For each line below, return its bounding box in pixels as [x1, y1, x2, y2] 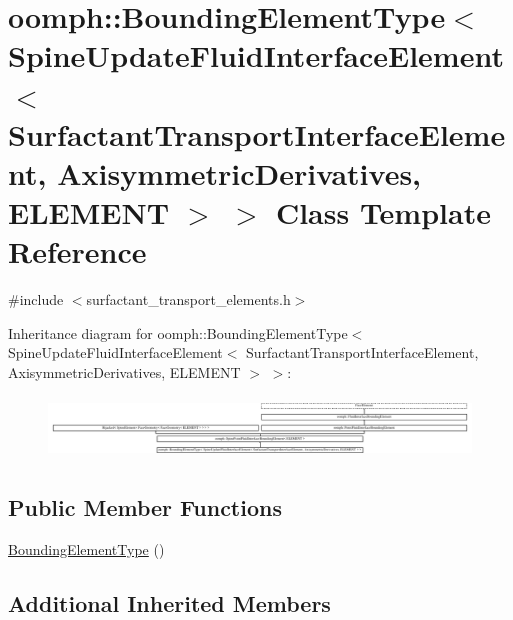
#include [8, 289, 64, 310]
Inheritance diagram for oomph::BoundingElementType [8, 322, 348, 343]
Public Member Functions [8, 491, 282, 522]
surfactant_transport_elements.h [86, 289, 291, 310]
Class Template [275, 192, 491, 233]
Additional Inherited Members [8, 587, 331, 618]
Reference [8, 231, 147, 272]
